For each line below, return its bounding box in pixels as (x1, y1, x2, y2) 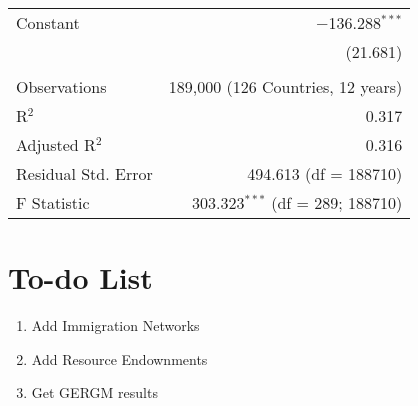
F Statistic (16, 191, 90, 214)
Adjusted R (16, 133, 96, 156)
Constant (16, 11, 80, 34)
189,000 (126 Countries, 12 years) (168, 75, 403, 98)
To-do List (8, 257, 153, 298)
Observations (16, 75, 107, 98)
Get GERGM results (31, 382, 158, 403)
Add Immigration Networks (31, 315, 200, 336)
